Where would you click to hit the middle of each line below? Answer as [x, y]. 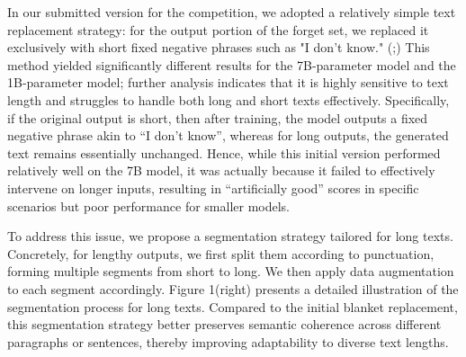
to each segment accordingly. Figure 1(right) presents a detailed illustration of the [233, 288]
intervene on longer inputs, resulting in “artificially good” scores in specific [213, 187]
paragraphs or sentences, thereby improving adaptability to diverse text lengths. [228, 341]
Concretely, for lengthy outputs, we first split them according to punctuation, [221, 253]
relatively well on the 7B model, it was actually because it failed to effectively [221, 170]
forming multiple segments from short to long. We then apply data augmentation [231, 271]
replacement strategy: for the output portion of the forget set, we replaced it [218, 29]
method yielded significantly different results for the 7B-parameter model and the [232, 64]
